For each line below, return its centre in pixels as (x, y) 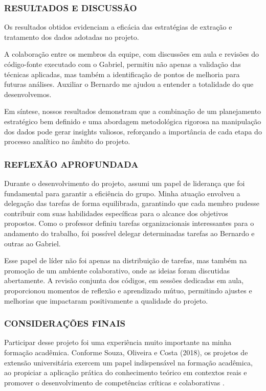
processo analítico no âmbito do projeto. (67, 141)
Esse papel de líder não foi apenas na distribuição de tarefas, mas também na (126, 260)
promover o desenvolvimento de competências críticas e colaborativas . (114, 382)
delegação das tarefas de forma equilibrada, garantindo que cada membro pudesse (132, 203)
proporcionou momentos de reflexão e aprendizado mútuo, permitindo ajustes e (128, 290)
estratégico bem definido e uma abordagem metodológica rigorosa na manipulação (133, 121)
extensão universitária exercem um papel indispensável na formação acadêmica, (128, 362)
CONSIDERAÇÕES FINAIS (65, 323)
